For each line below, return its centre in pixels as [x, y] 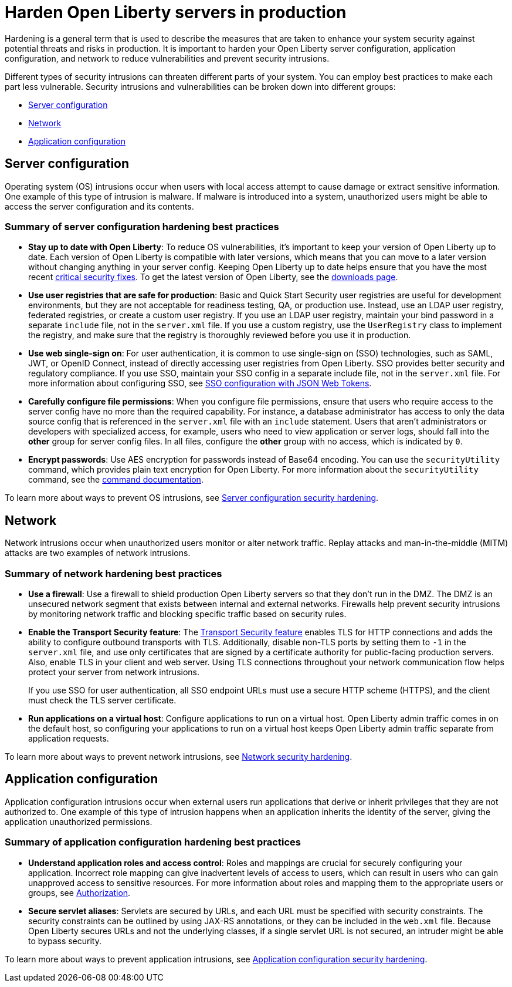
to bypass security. [65, 941]
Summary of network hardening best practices [113, 573]
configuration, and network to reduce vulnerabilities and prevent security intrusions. [167, 58]
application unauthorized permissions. [79, 821]
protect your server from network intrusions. [114, 672]
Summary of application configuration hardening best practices [153, 842]
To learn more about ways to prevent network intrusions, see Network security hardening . [179, 756]
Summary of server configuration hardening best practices [142, 226]
